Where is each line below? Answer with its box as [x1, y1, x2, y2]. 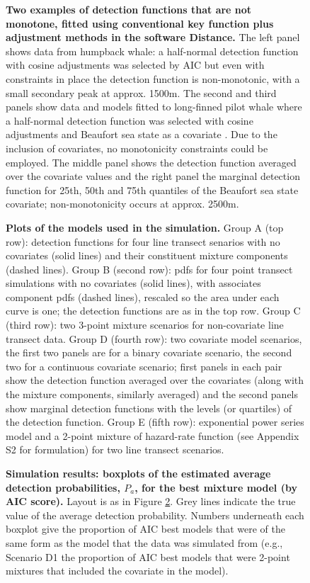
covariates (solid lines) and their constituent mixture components [6, 248, 288, 263]
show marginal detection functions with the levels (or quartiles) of [6, 400, 292, 415]
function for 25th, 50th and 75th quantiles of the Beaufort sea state [6, 182, 299, 197]
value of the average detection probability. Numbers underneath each [6, 507, 304, 522]
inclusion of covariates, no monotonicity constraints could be [6, 140, 268, 155]
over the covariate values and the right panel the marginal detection [6, 169, 300, 183]
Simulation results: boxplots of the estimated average [6, 466, 271, 480]
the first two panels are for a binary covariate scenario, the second [6, 345, 292, 360]
